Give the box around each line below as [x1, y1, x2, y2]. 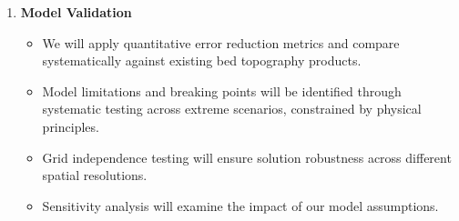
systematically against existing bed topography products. [42, 51, 362, 70]
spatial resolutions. [42, 166, 148, 185]
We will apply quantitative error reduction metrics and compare [42, 33, 400, 52]
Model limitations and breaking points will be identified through [42, 81, 402, 100]
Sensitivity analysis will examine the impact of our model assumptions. [42, 196, 439, 215]
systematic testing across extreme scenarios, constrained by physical [42, 99, 422, 118]
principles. [42, 116, 99, 136]
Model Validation [20, 3, 132, 21]
